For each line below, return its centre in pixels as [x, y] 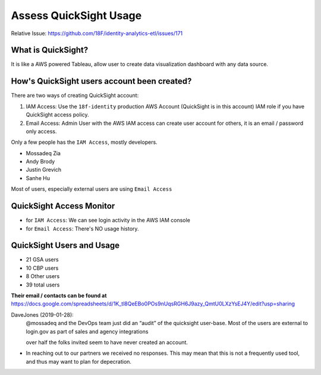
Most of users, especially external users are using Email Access [92, 189]
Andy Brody [40, 162]
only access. [41, 131]
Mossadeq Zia [43, 153]
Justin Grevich [44, 170]
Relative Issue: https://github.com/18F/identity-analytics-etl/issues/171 [97, 33]
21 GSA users [42, 260]
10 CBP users [42, 268]
